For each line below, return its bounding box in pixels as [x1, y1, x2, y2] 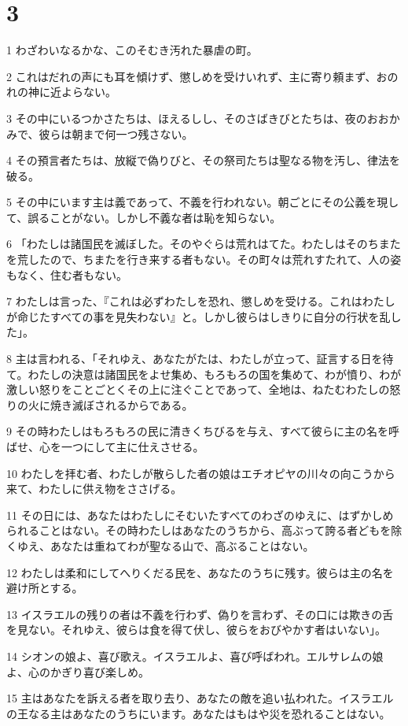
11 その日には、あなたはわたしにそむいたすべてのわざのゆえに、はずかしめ [6, 506, 394, 523]
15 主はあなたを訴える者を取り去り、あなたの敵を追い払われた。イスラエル [6, 690, 394, 706]
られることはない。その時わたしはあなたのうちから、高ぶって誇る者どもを [6, 522, 391, 539]
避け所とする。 [6, 580, 83, 596]
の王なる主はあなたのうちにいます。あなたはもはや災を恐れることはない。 [6, 705, 391, 721]
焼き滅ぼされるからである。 [50, 396, 193, 413]
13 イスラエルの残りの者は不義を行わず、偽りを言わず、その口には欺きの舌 [6, 606, 394, 622]
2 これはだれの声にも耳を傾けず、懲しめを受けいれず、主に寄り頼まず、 [6, 68, 377, 84]
